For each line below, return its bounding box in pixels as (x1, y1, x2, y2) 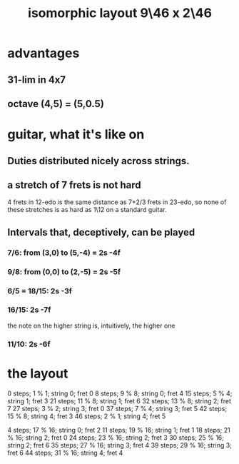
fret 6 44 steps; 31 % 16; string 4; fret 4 (7, 448, 123, 457)
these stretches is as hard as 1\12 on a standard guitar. (7, 206, 167, 214)
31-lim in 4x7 (7, 74, 66, 86)
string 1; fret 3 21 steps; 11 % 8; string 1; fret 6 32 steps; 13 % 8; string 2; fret (7, 396, 232, 405)
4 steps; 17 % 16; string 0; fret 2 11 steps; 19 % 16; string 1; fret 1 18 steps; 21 (7, 425, 230, 434)
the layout (7, 365, 68, 381)
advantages (7, 45, 80, 61)
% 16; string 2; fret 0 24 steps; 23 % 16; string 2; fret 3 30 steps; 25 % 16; (7, 433, 225, 442)
